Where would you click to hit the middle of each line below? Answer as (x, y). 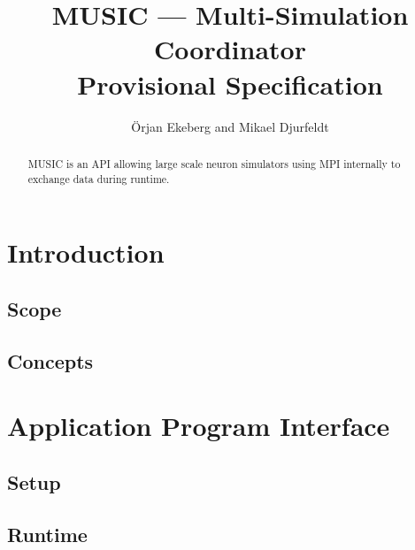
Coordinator (230, 49)
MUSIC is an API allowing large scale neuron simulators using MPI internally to (214, 163)
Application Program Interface (199, 426)
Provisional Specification (230, 84)
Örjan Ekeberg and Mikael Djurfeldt (230, 126)
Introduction (86, 252)
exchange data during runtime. (99, 178)
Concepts (50, 360)
